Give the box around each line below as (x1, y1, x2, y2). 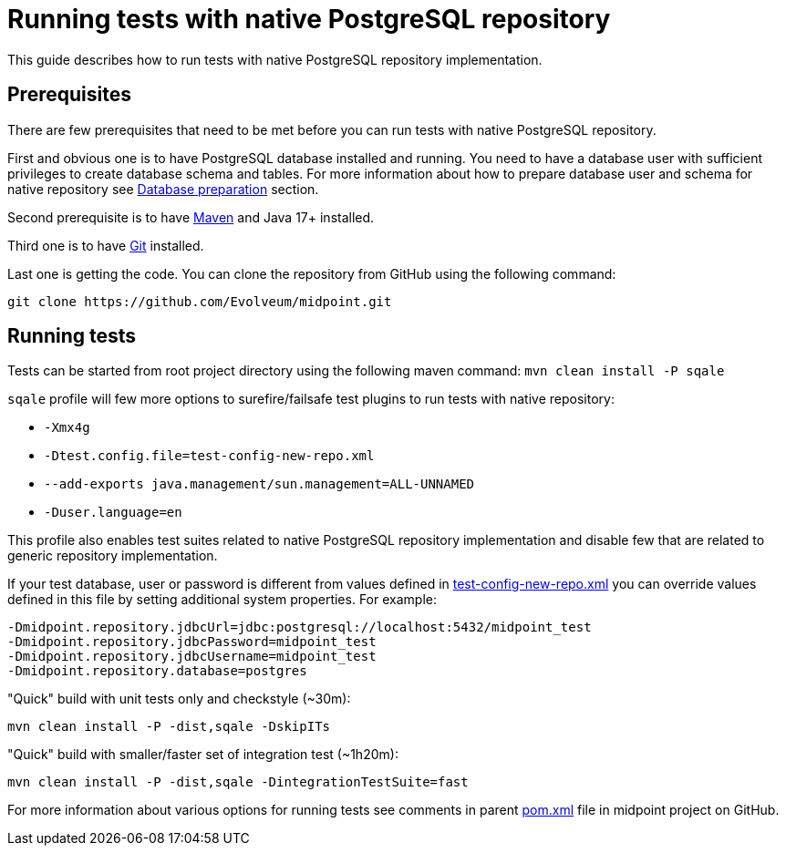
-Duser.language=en (44, 505, 182, 520)
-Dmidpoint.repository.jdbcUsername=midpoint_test (7, 649, 377, 664)
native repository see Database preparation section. (7, 180, 319, 197)
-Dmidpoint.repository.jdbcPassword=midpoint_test (7, 634, 377, 650)
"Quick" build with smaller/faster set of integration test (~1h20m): (7, 746, 398, 763)
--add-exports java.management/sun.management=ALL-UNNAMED (44, 477, 475, 492)
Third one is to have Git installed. (7, 237, 204, 253)
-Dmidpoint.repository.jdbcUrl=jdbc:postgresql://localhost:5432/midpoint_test (7, 620, 592, 635)
